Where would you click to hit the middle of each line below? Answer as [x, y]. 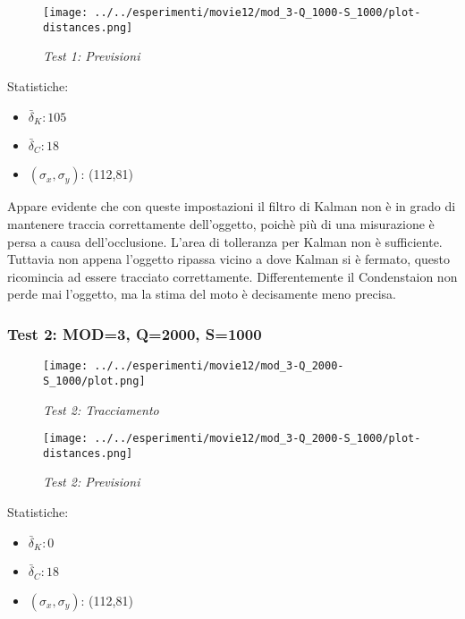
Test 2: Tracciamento [101, 409]
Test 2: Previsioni [92, 482]
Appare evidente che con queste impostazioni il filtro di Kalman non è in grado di [232, 206]
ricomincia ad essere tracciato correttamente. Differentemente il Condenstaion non [232, 276]
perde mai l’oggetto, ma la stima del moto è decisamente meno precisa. [202, 294]
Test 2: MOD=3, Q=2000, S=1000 [135, 333]
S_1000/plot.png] [94, 381]
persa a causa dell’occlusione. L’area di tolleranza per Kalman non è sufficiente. [225, 241]
